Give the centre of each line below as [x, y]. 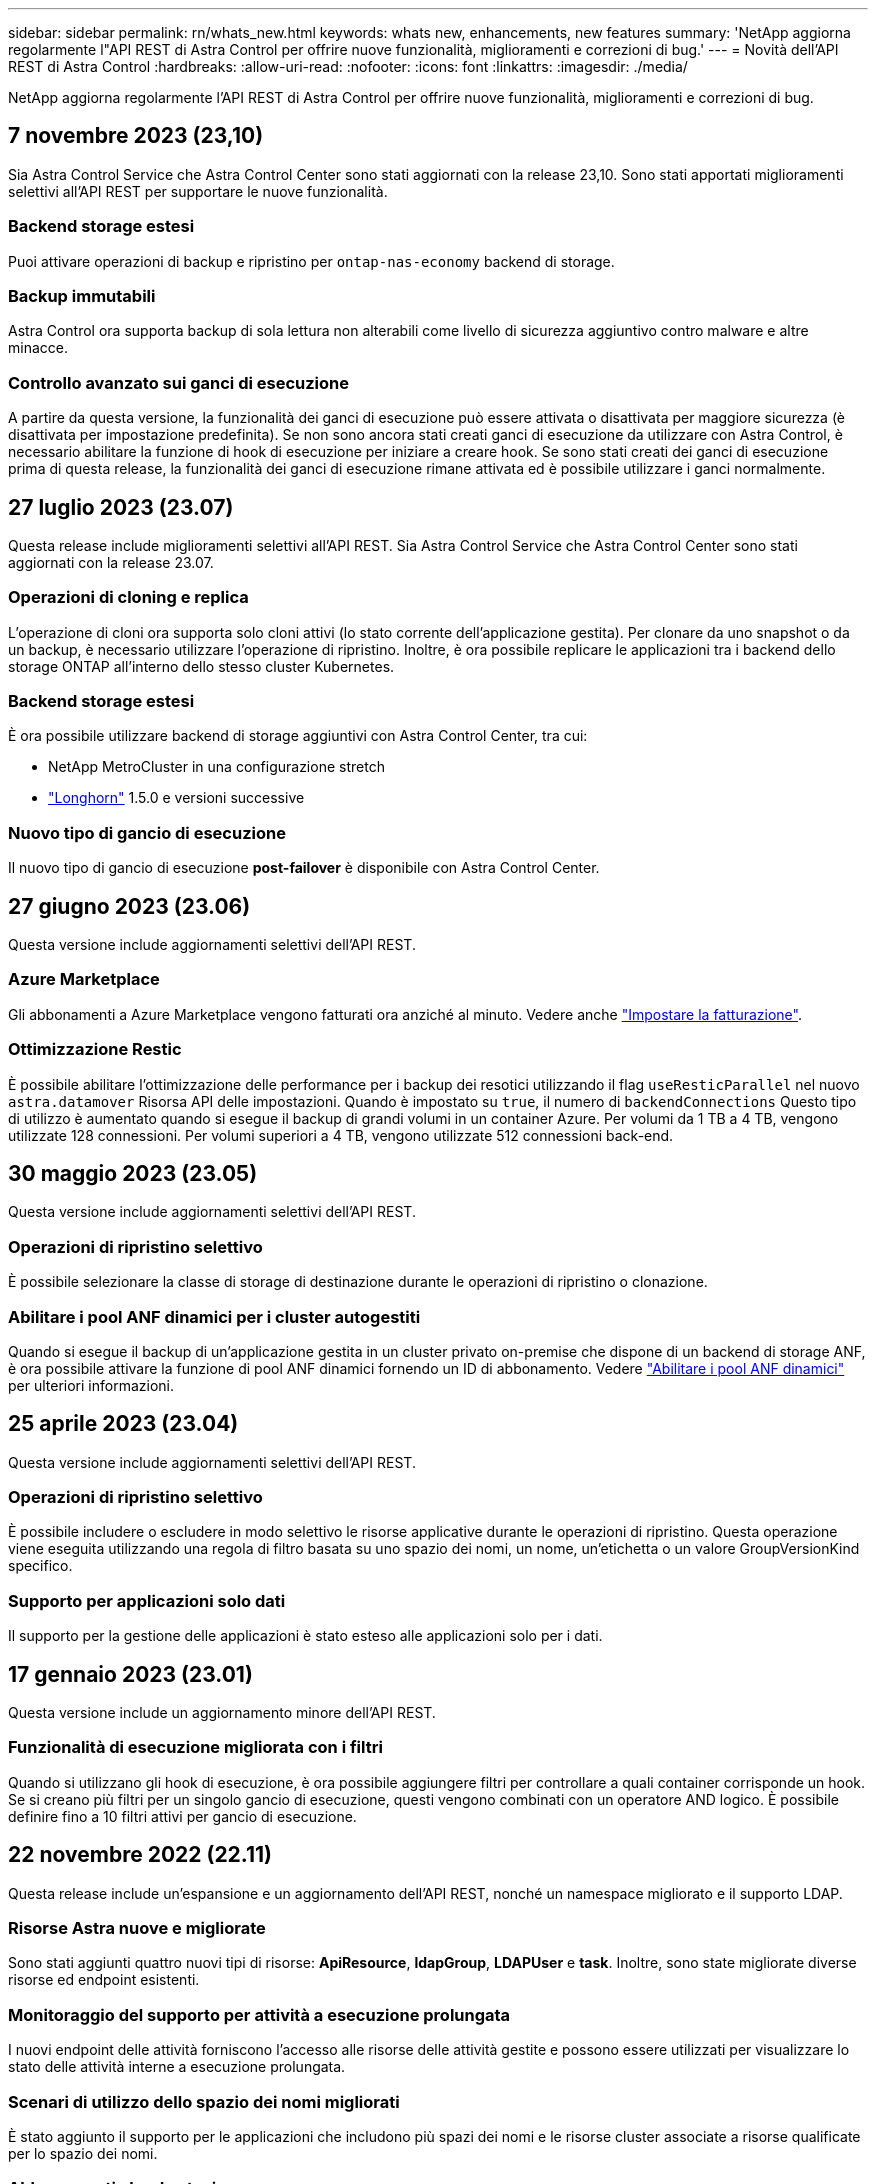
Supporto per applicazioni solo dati [147, 1600]
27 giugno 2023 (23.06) [129, 906]
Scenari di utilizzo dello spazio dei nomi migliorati [204, 2101]
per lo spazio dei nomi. [83, 2153]
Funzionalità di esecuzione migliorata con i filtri [195, 1747]
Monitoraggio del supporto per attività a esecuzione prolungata [259, 2014]
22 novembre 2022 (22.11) [140, 1855]
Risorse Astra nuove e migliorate [137, 1928]
